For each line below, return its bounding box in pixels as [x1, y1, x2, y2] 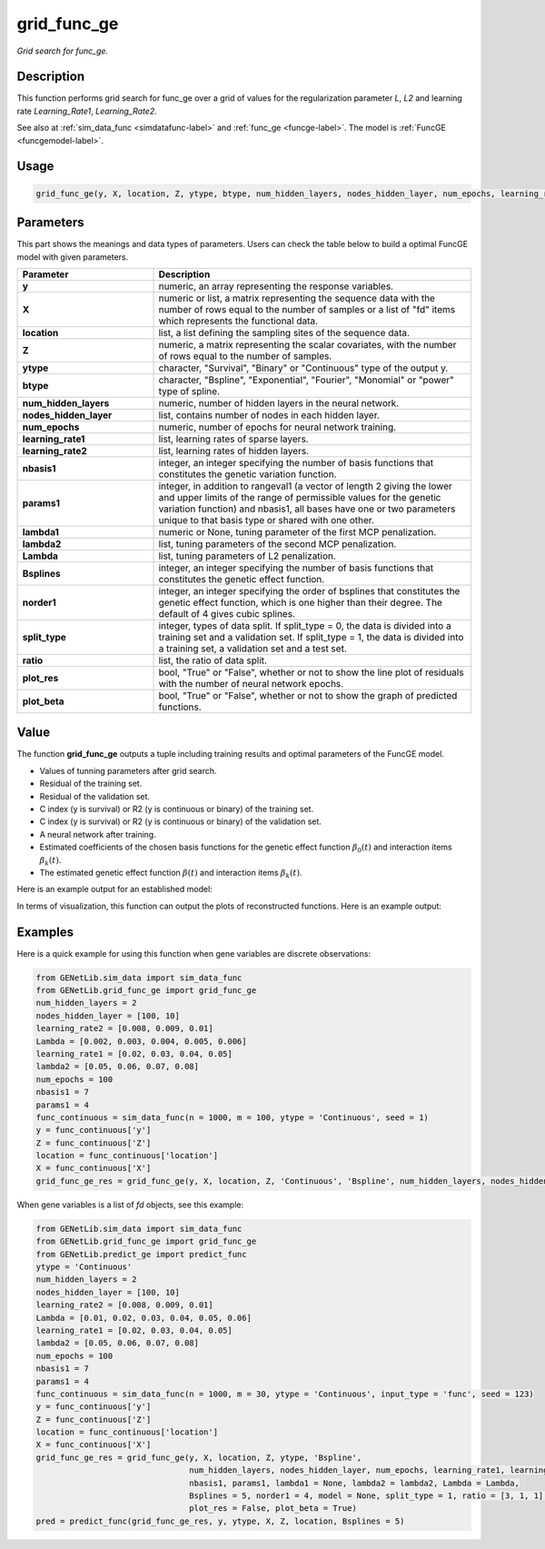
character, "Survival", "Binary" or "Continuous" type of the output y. [158, 362, 449, 374]
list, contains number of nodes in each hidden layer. [158, 409, 381, 422]
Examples [16, 924, 74, 939]
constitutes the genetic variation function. [158, 468, 337, 481]
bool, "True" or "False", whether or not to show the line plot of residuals [158, 666, 464, 679]
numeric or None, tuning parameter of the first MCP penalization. [158, 525, 437, 538]
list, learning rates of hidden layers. [158, 444, 309, 457]
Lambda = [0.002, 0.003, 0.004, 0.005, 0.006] [35, 1036, 247, 1047]
